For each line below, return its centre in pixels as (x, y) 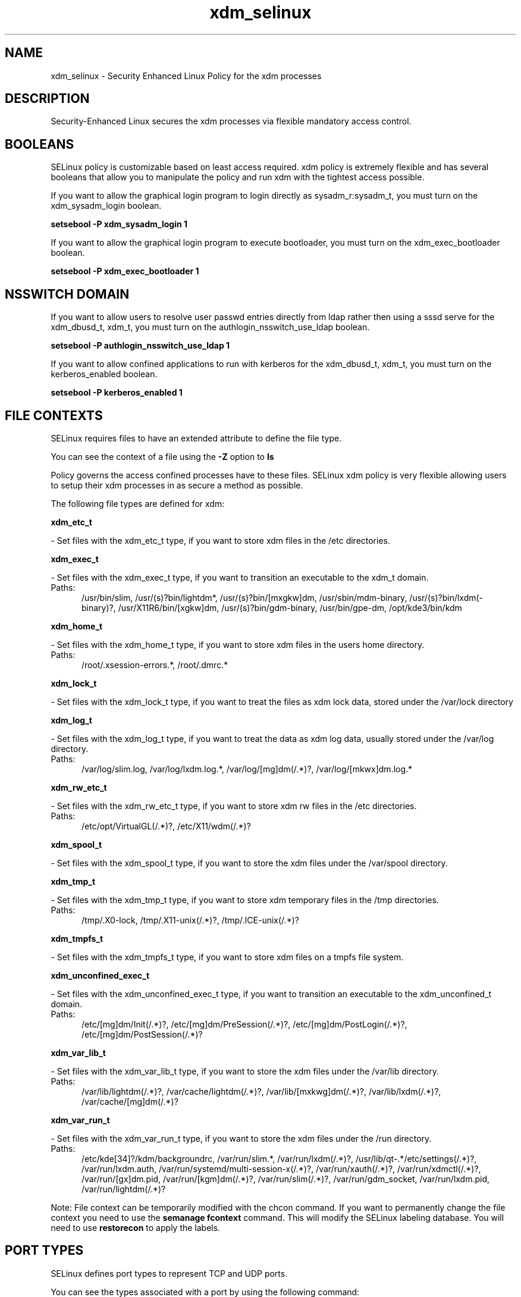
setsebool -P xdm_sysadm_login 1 (119, 224)
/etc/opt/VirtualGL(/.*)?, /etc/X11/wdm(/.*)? (166, 826)
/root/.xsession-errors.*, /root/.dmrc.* (155, 665)
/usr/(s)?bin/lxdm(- (446, 597)
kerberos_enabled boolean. (104, 374)
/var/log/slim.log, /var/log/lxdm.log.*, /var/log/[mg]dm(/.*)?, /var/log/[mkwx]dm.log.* (247, 769)
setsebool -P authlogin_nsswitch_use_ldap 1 (140, 346)
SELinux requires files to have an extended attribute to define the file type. (196, 438)
